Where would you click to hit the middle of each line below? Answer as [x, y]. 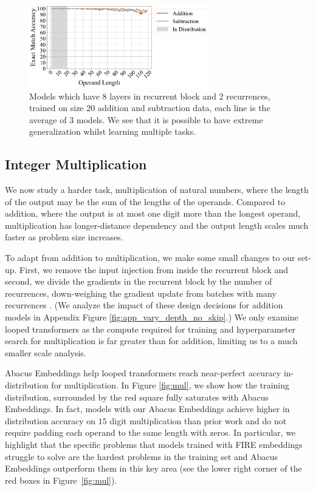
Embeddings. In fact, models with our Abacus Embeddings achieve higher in [147, 409]
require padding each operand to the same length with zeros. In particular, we [150, 432]
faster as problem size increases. [64, 237]
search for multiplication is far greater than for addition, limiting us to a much [151, 341]
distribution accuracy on [50, 420]
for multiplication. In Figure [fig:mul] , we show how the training [170, 385]
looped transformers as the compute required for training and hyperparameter [150, 329]
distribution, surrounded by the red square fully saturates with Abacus [137, 397]
